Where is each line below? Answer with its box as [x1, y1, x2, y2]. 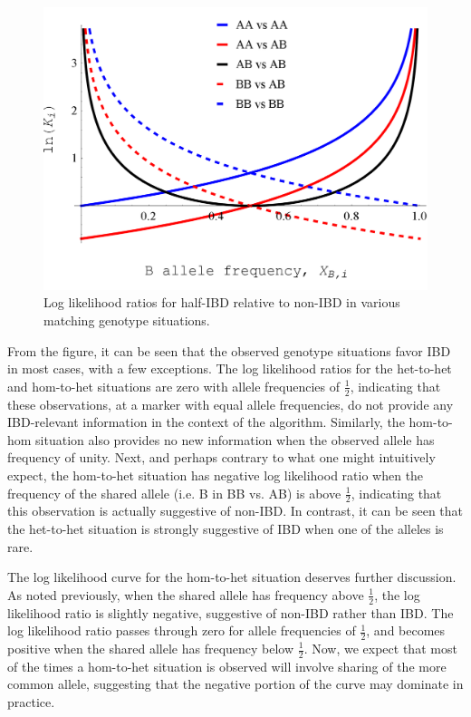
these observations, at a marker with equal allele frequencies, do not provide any [7, 394, 454, 413]
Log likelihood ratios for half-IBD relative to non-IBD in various [43, 293, 400, 312]
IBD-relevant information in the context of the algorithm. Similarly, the [7, 412, 405, 431]
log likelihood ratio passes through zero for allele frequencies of [7, 621, 356, 640]
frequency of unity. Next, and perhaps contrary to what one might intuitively [7, 448, 436, 467]
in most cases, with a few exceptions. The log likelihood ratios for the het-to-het [7, 359, 452, 378]
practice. [7, 693, 55, 712]
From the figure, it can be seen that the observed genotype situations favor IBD [7, 341, 451, 360]
